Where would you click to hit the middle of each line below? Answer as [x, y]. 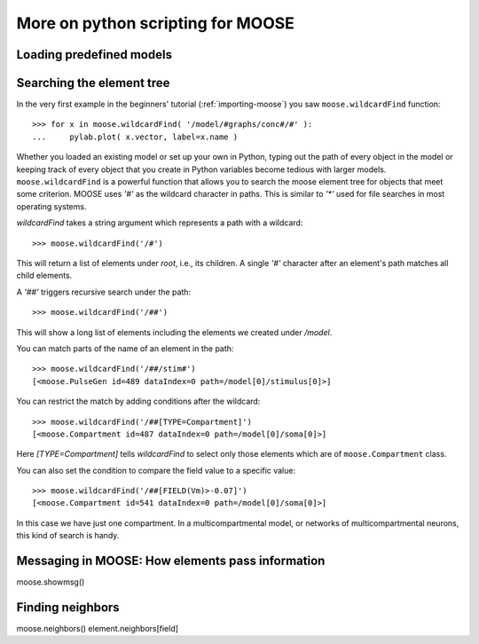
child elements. [44, 276]
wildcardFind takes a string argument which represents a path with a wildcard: [160, 223]
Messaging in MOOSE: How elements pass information [171, 561]
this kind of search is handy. [68, 536]
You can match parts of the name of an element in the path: [125, 348]
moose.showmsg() [51, 582]
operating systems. [51, 206]
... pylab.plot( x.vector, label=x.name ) [135, 137]
